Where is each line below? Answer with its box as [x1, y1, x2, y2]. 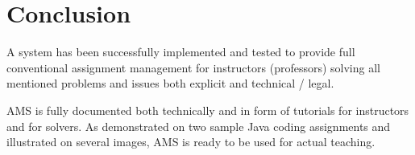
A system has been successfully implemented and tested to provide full [6, 43, 355, 60]
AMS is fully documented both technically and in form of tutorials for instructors [6, 101, 409, 118]
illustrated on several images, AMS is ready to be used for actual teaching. [6, 133, 376, 150]
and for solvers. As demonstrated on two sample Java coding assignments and [6, 117, 391, 134]
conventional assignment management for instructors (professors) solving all [6, 59, 380, 75]
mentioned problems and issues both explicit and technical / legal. [6, 75, 334, 92]
